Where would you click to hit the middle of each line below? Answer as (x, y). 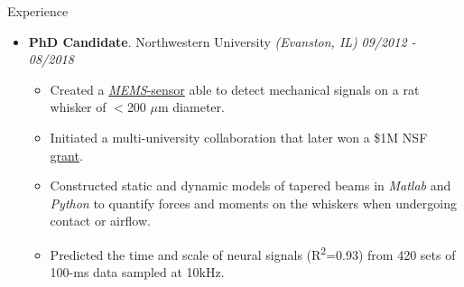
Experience (38, 11)
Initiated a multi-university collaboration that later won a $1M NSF (239, 137)
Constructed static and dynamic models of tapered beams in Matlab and (251, 185)
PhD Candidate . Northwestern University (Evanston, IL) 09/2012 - (222, 41)
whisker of (78, 107)
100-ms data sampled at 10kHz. (137, 272)
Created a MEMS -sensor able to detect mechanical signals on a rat (235, 89)
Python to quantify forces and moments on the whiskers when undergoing (253, 203)
